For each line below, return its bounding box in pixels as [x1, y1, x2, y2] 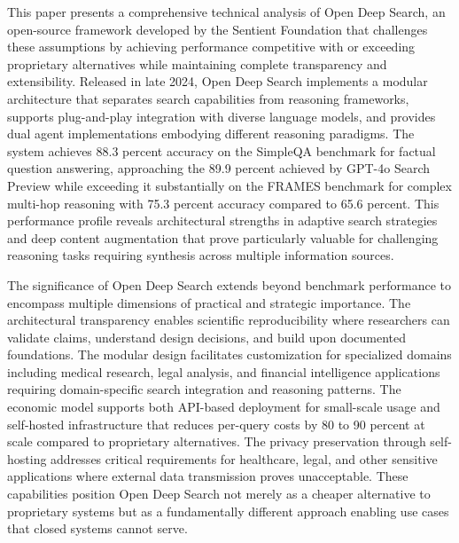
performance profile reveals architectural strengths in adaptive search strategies [7, 211, 438, 230]
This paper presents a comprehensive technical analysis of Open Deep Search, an [7, 3, 446, 20]
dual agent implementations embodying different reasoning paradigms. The [7, 124, 415, 143]
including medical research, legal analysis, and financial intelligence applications [7, 362, 440, 381]
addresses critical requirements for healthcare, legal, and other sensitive [51, 449, 438, 468]
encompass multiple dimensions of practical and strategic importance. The [7, 293, 411, 311]
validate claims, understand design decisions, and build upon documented [7, 327, 407, 346]
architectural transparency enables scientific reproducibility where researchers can [7, 311, 450, 329]
